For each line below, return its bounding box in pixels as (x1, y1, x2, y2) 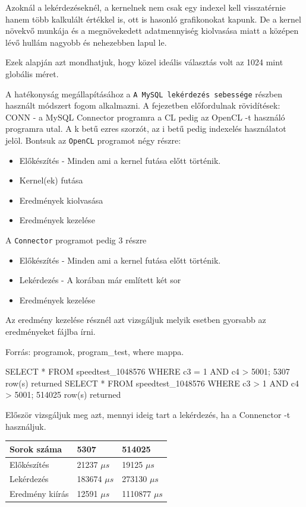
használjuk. (5, 420, 46, 432)
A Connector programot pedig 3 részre (5, 234, 147, 246)
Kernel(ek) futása (19, 174, 83, 186)
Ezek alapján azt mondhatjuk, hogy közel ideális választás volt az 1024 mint (5, 56, 283, 68)
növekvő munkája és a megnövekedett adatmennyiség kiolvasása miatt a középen (5, 24, 299, 37)
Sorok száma (10, 442, 62, 455)
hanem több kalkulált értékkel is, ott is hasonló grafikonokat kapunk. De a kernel (5, 12, 301, 25)
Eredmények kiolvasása (19, 194, 103, 206)
